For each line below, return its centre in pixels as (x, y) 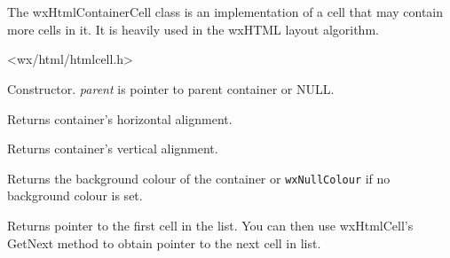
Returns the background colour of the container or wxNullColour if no (199, 178)
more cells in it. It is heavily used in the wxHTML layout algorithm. (193, 29)
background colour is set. (75, 195)
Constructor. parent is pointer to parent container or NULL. (171, 88)
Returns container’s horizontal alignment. (120, 118)
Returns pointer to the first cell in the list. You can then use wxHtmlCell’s (210, 225)
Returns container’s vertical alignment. (113, 149)
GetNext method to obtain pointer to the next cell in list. (164, 242)
